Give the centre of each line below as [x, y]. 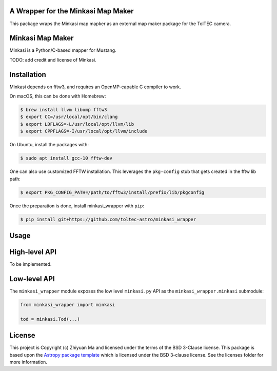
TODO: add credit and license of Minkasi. [53, 60]
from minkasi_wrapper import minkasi [68, 305]
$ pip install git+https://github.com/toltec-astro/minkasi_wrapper [108, 219]
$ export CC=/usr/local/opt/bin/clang [69, 117]
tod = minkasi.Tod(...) [50, 319]
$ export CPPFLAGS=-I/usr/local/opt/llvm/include [84, 131]
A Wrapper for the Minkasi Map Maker [72, 11]
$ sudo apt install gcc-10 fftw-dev [66, 158]
